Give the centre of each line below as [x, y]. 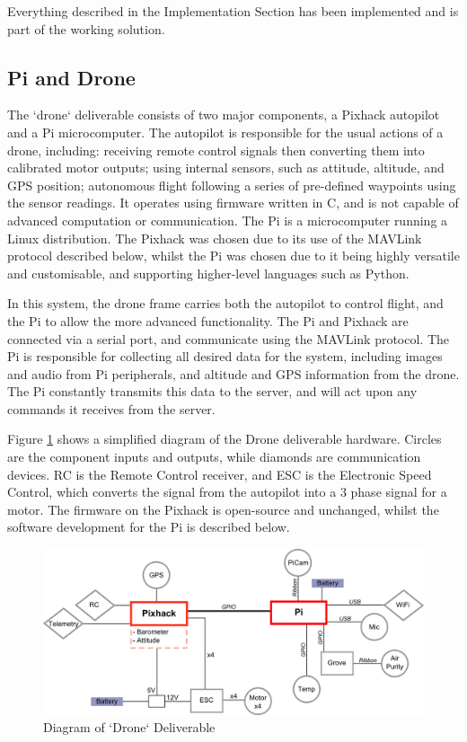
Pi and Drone [71, 77]
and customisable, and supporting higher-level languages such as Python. [208, 273]
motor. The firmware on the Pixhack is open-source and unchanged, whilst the [223, 509]
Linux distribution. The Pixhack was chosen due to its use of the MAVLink [215, 238]
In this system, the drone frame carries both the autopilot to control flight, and [225, 303]
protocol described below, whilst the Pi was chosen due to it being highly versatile [233, 256]
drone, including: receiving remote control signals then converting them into [216, 150]
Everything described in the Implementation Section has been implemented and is [233, 11]
